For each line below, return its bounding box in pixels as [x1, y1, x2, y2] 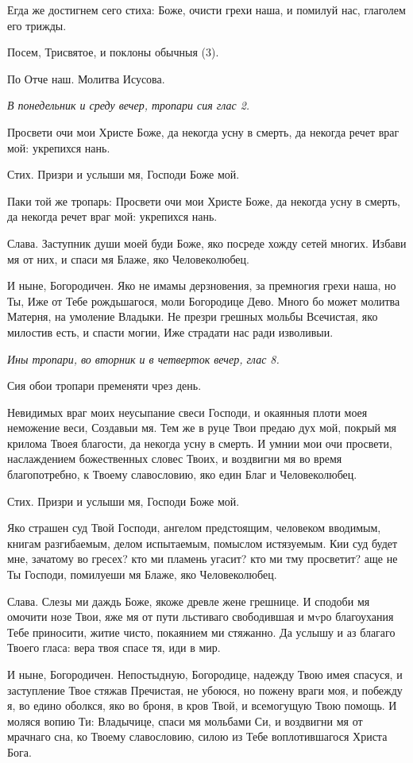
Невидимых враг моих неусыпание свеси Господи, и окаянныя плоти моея [7, 403, 368, 420]
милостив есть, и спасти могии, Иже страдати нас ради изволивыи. [7, 323, 334, 340]
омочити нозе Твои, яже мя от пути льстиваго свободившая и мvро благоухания [7, 608, 394, 625]
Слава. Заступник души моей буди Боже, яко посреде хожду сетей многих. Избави [7, 234, 407, 251]
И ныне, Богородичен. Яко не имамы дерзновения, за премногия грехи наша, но [7, 277, 396, 294]
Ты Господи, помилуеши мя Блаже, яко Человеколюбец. [7, 566, 277, 583]
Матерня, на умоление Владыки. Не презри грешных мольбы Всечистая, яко [7, 308, 378, 325]
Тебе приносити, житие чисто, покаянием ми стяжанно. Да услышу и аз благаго [7, 623, 396, 640]
